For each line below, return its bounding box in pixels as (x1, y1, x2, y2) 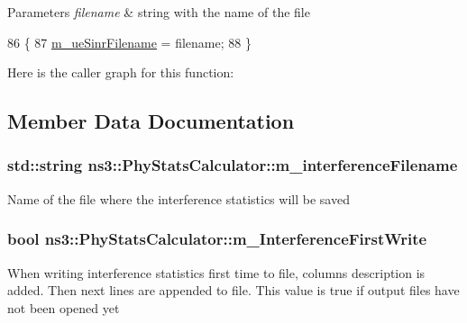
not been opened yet (7, 298, 120, 317)
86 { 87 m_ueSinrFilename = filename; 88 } (7, 32, 252, 51)
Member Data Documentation (7, 107, 295, 135)
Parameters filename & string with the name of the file (7, 3, 310, 21)
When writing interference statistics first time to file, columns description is (7, 263, 426, 282)
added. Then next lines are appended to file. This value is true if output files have (7, 281, 460, 300)
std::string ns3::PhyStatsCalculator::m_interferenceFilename (7, 154, 458, 176)
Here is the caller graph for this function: (7, 63, 234, 82)
